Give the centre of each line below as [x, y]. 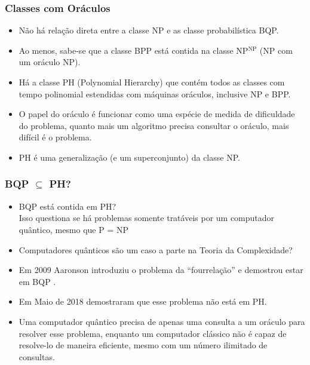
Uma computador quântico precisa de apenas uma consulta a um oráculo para [162, 321]
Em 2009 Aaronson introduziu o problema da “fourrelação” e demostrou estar [161, 270]
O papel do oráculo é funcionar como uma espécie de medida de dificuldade [157, 114]
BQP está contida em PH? [67, 206]
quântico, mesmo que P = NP [74, 229]
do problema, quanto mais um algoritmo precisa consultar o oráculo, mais [154, 125]
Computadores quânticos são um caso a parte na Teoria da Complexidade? [156, 249]
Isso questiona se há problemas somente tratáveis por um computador [147, 218]
